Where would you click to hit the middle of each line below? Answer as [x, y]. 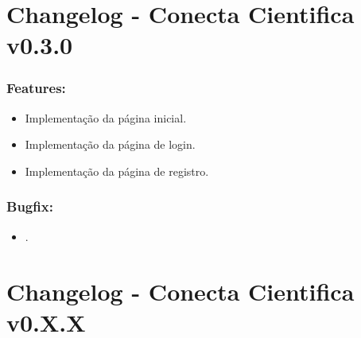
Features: [36, 88]
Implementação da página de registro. [117, 171]
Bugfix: [30, 206]
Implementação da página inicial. [106, 117]
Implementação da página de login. [110, 144]
